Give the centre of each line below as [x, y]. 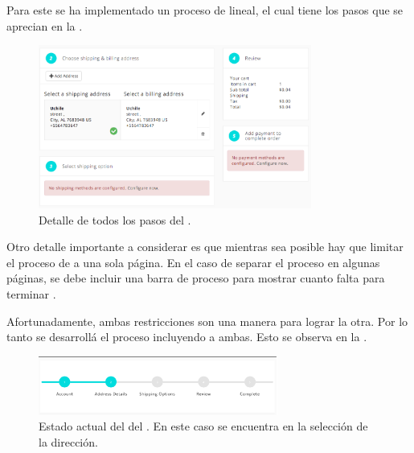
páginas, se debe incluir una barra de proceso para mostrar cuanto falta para [196, 278]
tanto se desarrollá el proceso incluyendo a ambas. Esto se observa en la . [187, 337]
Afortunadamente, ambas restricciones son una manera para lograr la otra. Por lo [207, 321]
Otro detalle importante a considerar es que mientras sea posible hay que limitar [205, 247]
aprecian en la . [45, 25]
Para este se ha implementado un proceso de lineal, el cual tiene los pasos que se [205, 10]
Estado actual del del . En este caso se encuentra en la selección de [203, 426]
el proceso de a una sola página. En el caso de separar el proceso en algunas [193, 262]
